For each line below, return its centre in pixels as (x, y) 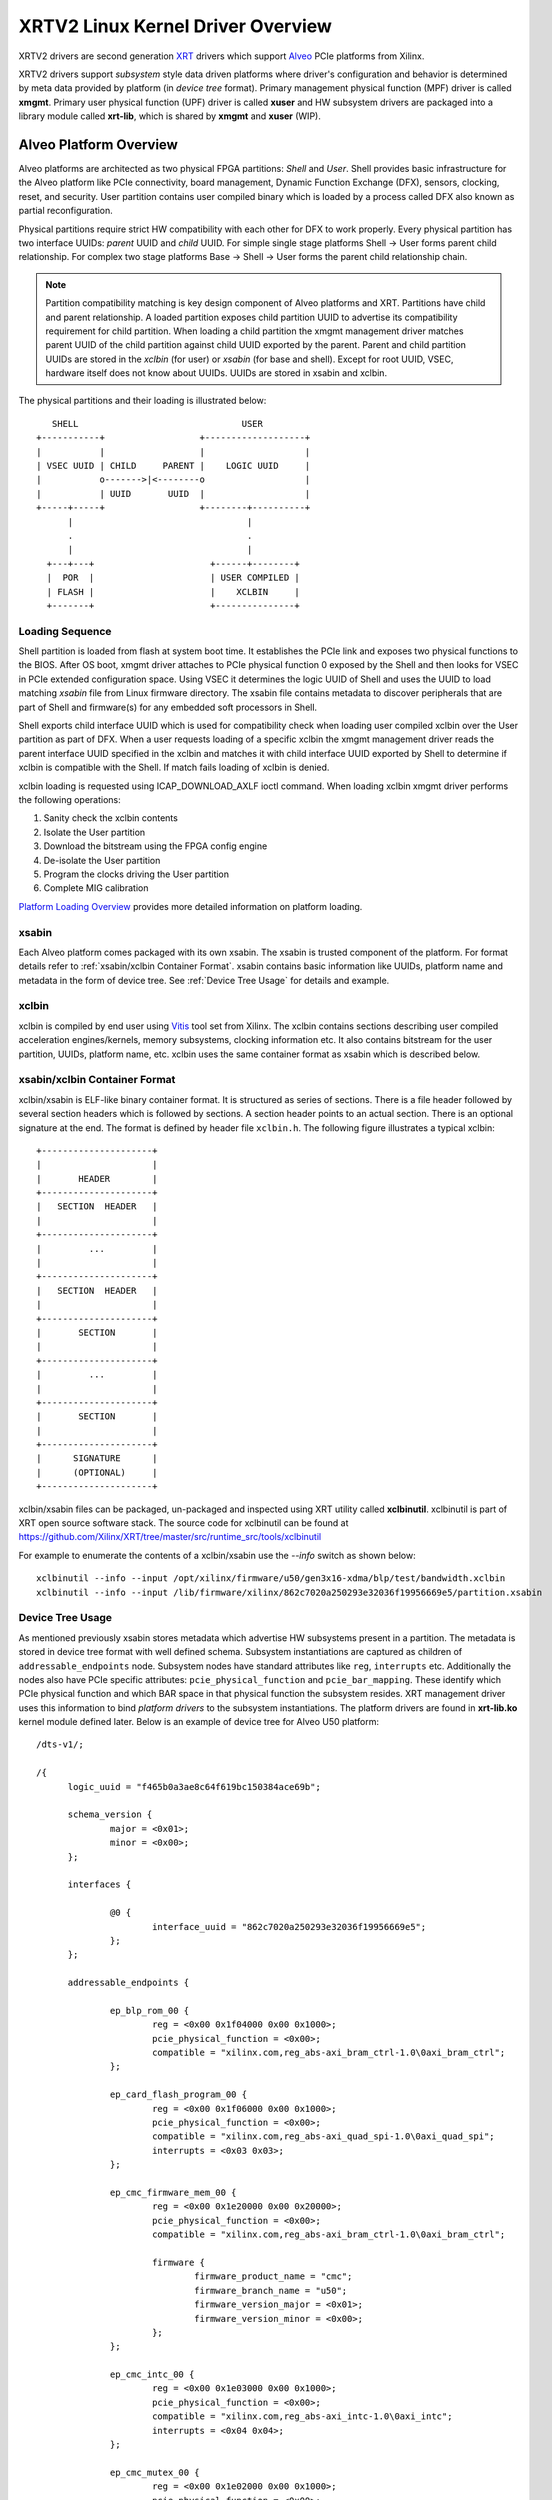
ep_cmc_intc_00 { (152, 2374)
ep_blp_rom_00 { (150, 2010)
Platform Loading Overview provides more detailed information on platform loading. (190, 906)
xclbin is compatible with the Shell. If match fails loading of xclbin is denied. (174, 767)
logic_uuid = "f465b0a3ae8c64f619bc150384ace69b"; (194, 1786)
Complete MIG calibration (96, 888)
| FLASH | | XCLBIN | (173, 591)
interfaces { (99, 1884)
